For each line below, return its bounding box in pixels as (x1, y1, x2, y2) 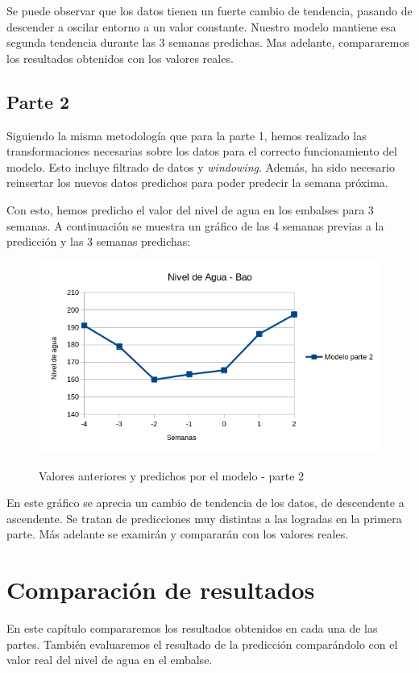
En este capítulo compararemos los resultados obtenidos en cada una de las (6, 620, 378, 637)
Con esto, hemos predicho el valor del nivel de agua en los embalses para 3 (6, 201, 374, 218)
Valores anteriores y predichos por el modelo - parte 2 (39, 467, 305, 484)
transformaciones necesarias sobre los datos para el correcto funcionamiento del (6, 143, 397, 160)
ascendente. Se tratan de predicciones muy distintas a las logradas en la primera (6, 509, 402, 526)
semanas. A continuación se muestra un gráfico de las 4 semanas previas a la (6, 217, 384, 234)
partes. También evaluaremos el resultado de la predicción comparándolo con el (6, 635, 398, 652)
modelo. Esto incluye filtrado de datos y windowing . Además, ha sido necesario (6, 158, 395, 175)
